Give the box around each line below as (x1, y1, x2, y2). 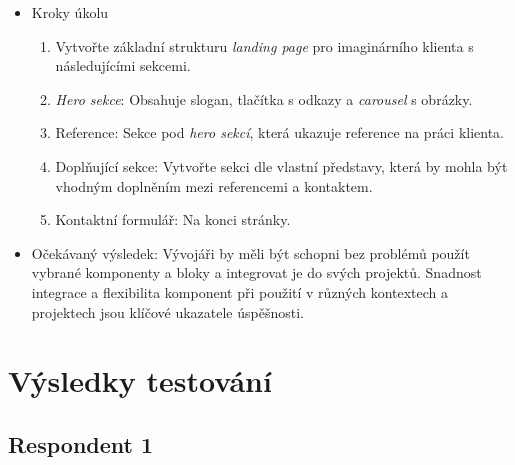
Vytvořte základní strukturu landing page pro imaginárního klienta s (55, 35, 474, 56)
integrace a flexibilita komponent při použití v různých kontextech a (31, 281, 449, 302)
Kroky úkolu (31, 2, 109, 22)
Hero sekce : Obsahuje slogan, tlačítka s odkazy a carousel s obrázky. (55, 88, 473, 109)
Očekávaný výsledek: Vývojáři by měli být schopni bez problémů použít (31, 242, 470, 263)
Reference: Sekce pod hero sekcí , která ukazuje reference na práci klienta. (55, 122, 505, 143)
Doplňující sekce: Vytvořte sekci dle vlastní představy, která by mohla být (55, 155, 508, 176)
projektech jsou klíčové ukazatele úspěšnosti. (31, 301, 304, 322)
